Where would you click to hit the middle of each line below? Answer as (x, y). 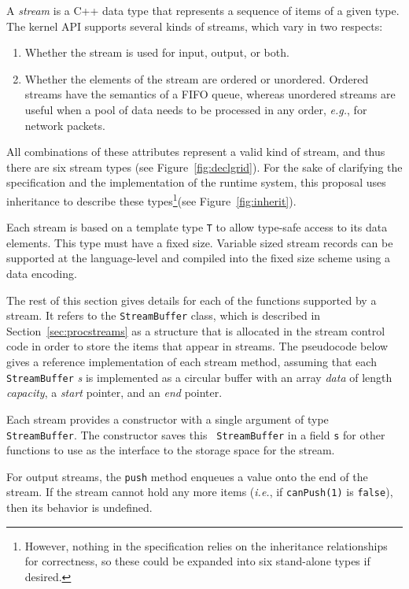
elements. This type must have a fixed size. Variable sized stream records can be (200, 242)
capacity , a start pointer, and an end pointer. (114, 393)
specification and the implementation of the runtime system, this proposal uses (196, 182)
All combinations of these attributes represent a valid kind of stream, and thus (196, 152)
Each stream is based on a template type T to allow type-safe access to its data (197, 227)
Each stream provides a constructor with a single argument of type (168, 419)
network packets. (65, 125)
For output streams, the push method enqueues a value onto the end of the (187, 476)
